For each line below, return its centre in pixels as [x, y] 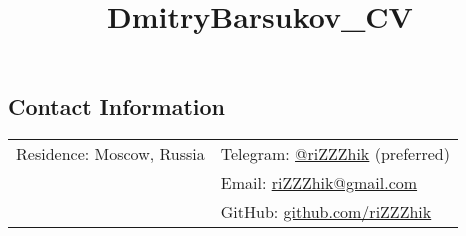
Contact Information [116, 106]
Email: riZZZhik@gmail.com [319, 183]
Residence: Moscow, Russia [110, 154]
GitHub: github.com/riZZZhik [326, 212]
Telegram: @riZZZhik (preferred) [335, 154]
